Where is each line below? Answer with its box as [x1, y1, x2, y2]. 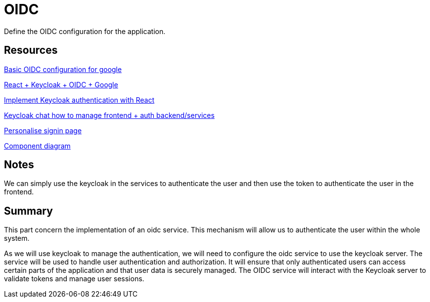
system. [4, 234, 30, 243]
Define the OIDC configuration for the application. [4, 27, 166, 36]
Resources [4, 44, 58, 57]
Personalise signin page [4, 126, 82, 135]
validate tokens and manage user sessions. [4, 274, 144, 283]
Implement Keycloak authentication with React [4, 95, 155, 104]
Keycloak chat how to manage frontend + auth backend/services [4, 111, 215, 119]
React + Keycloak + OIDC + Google [4, 80, 118, 89]
